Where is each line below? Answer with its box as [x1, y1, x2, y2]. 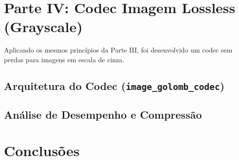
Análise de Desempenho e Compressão [4, 107, 202, 122]
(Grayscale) [4, 17, 83, 36]
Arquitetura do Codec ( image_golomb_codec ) [4, 78, 225, 93]
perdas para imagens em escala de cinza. [4, 54, 125, 64]
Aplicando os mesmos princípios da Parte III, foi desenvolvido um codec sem [4, 45, 233, 55]
